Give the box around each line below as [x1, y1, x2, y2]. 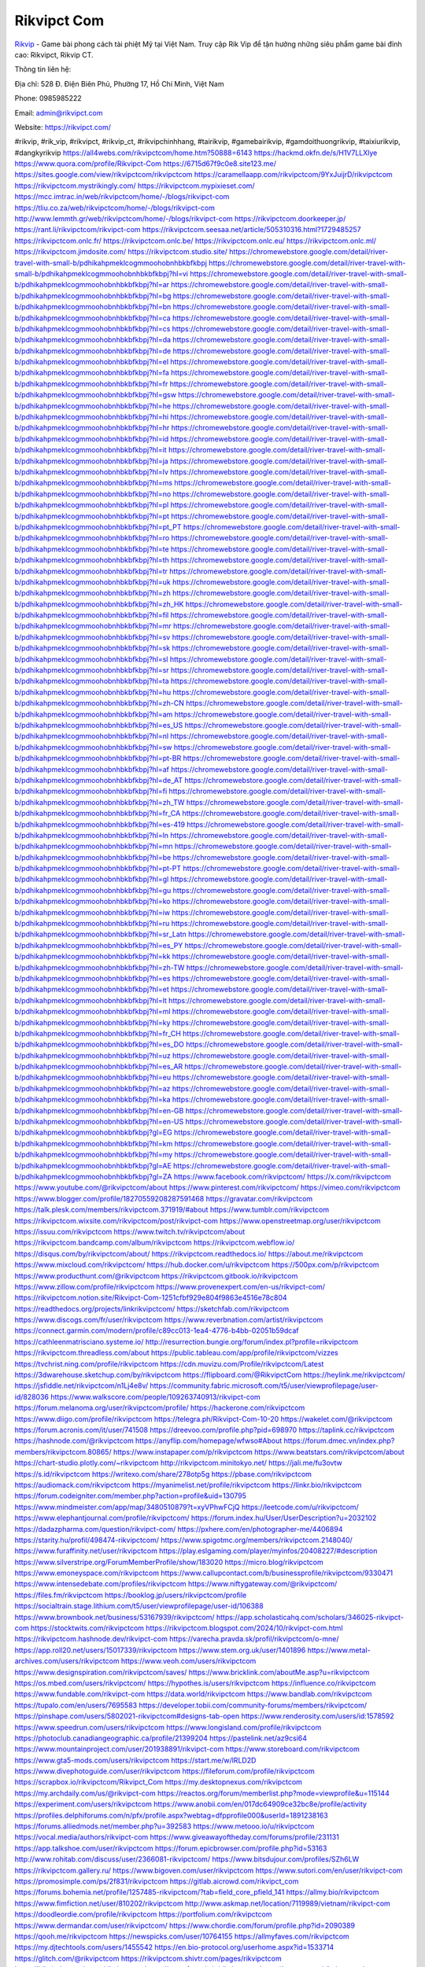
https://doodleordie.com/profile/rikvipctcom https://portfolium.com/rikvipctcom [14, 1910, 272, 1919]
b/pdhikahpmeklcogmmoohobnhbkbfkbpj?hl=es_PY [14, 940, 183, 950]
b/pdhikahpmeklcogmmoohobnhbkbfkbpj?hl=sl [14, 654, 168, 664]
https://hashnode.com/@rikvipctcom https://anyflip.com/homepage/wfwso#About [14, 1436, 283, 1445]
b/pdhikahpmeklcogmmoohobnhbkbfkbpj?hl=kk [14, 952, 171, 961]
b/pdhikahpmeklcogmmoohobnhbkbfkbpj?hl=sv [14, 632, 171, 641]
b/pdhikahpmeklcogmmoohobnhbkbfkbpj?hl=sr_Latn [14, 929, 187, 939]
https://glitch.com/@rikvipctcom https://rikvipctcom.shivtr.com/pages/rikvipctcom [14, 1954, 283, 1963]
